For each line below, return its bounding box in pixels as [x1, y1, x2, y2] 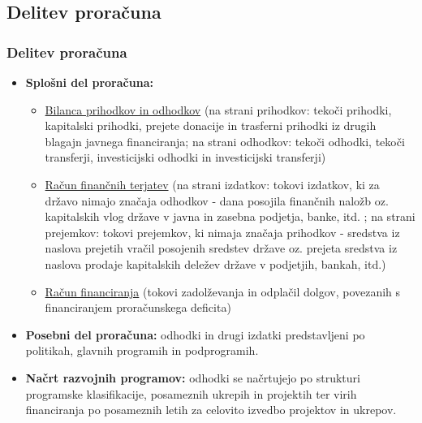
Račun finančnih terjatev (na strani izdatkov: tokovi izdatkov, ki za [45, 175, 380, 192]
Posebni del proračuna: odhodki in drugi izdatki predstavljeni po [25, 326, 365, 343]
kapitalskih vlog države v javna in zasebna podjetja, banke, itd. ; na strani [45, 208, 416, 225]
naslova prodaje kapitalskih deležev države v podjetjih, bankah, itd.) [45, 255, 386, 272]
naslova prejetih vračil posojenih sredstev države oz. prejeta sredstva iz [45, 240, 398, 257]
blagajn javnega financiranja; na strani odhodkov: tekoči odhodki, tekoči [45, 132, 405, 149]
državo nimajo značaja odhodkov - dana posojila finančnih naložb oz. [45, 192, 389, 209]
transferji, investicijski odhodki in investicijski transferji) [45, 149, 326, 166]
